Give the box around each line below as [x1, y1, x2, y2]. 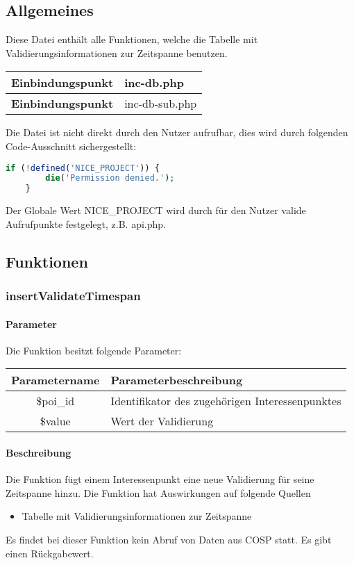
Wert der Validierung [110, 413, 214, 429]
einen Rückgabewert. [6, 546, 94, 560]
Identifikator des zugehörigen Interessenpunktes [110, 393, 342, 409]
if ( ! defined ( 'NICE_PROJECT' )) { [6, 163, 160, 173]
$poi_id [36, 393, 75, 409]
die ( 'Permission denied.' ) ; [45, 173, 175, 183]
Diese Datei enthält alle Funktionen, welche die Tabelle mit [6, 32, 258, 47]
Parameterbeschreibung [110, 372, 243, 388]
